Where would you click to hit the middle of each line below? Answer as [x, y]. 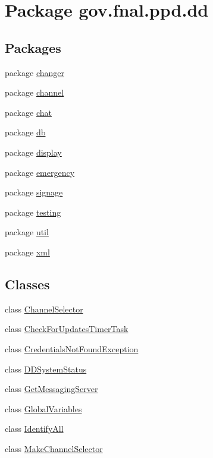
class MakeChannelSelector [54, 448]
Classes [27, 284]
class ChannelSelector [44, 309]
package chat [28, 112]
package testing [33, 212]
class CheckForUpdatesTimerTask [67, 329]
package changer [35, 72]
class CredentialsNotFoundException [72, 348]
